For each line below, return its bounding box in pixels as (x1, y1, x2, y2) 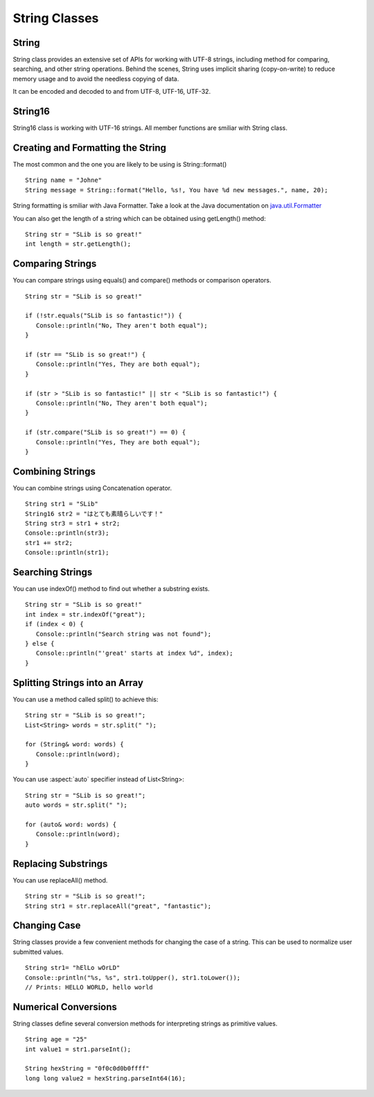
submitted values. (12, 948, 64, 956)
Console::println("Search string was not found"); (35, 630, 211, 638)
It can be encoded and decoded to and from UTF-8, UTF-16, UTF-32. (12, 87, 211, 96)
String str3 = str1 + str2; (25, 519, 121, 528)
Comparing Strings (12, 258, 97, 270)
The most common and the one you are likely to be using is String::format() (12, 160, 227, 169)
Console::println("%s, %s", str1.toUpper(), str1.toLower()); (25, 973, 241, 982)
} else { (25, 639, 55, 648)
